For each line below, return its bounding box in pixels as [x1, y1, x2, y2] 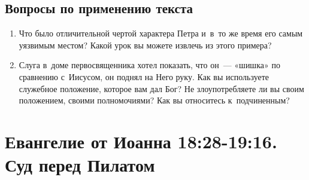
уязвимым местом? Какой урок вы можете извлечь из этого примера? [19, 38, 272, 51]
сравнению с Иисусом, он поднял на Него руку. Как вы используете [19, 70, 269, 83]
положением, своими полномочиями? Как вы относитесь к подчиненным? [19, 94, 290, 106]
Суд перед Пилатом [5, 152, 155, 177]
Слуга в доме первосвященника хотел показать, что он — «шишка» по [19, 59, 280, 71]
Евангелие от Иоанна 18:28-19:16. [5, 129, 277, 153]
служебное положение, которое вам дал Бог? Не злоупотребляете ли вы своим [19, 82, 304, 94]
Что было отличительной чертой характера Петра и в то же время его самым [19, 27, 303, 39]
